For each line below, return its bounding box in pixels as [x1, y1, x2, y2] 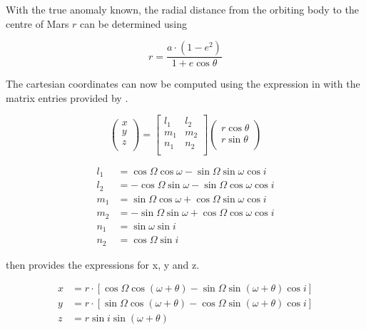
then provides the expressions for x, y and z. [6, 257, 200, 272]
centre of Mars [6, 16, 69, 31]
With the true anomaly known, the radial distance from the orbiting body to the [6, 2, 359, 16]
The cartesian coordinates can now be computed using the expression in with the [6, 76, 360, 91]
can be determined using [80, 16, 187, 31]
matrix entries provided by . [6, 90, 128, 105]
